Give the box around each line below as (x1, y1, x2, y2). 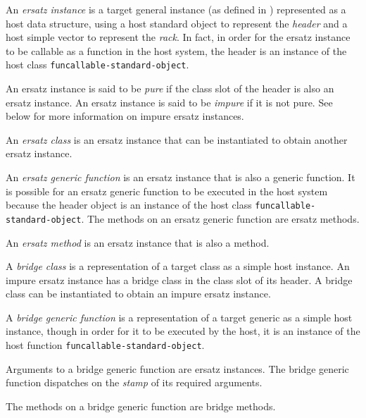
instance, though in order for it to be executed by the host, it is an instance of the (6, 324, 360, 338)
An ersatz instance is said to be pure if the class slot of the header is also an (6, 81, 334, 96)
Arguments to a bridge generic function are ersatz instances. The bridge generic (6, 361, 349, 376)
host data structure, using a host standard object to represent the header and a (6, 16, 348, 30)
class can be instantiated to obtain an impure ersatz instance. (6, 286, 271, 301)
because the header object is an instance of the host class (6, 197, 252, 212)
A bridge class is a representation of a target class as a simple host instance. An (6, 259, 350, 273)
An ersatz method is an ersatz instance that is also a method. (6, 235, 270, 250)
